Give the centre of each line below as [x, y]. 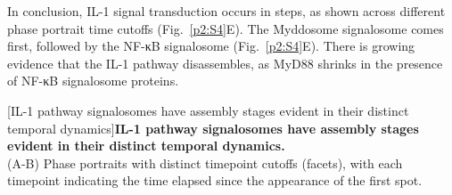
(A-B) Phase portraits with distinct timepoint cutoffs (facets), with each [205, 162]
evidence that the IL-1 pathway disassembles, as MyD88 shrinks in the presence [225, 63]
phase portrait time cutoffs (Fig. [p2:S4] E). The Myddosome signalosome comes [226, 28]
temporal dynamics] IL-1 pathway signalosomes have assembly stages [213, 128]
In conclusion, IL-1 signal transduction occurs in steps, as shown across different [226, 11]
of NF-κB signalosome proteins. [93, 81]
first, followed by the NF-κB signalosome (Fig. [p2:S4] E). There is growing [211, 46]
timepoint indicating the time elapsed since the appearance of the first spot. [215, 180]
